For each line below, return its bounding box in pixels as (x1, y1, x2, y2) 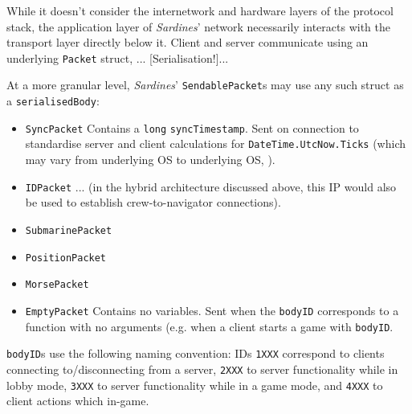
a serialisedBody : (6, 92, 100, 109)
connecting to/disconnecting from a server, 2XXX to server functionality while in (6, 360, 398, 377)
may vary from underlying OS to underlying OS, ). (25, 151, 275, 168)
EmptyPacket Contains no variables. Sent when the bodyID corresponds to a (25, 301, 399, 318)
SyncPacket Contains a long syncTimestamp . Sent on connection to (25, 119, 359, 136)
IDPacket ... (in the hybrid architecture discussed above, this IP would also (25, 178, 397, 195)
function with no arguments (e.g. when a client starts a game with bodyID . (25, 318, 394, 334)
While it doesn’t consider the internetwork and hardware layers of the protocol (6, 2, 394, 18)
